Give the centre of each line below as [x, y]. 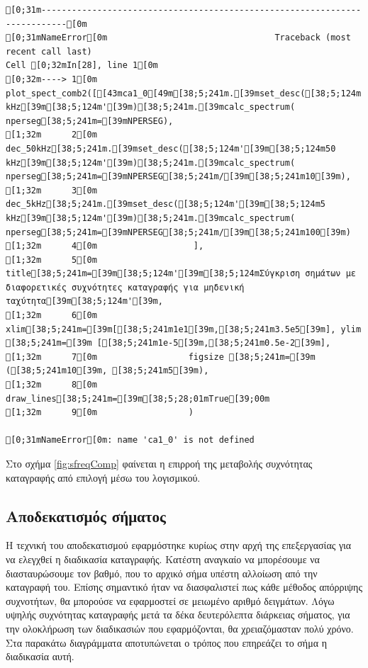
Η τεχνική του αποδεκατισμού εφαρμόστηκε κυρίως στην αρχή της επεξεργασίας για [179, 545]
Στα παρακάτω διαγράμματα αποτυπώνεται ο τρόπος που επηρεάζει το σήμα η [167, 642]
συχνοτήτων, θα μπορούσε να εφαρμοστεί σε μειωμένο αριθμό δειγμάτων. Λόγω [170, 600]
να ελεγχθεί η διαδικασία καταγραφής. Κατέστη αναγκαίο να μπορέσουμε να [163, 559]
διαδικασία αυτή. [40, 656]
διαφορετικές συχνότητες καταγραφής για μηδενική [125, 287]
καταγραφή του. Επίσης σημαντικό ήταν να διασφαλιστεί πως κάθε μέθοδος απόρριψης [184, 587]
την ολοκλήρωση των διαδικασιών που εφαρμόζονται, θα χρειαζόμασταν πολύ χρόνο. [180, 628]
